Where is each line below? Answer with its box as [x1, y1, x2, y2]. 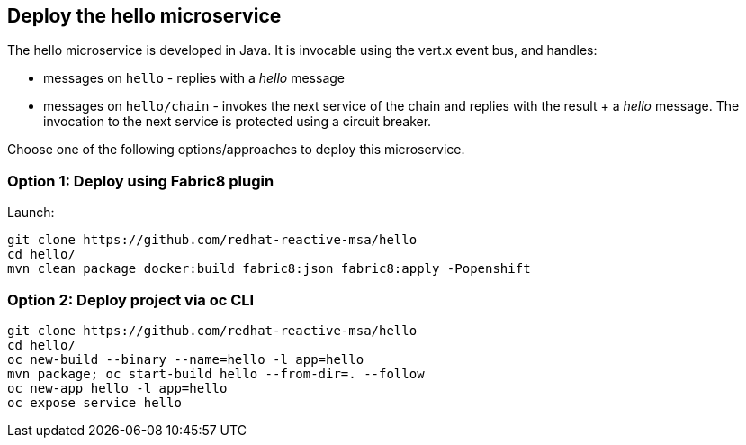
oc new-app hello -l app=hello [7, 380, 228, 395]
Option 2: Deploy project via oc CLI [7, 290, 255, 309]
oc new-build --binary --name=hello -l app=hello [7, 351, 364, 367]
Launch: [7, 204, 55, 221]
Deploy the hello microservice [7, 5, 282, 27]
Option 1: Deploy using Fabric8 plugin [7, 171, 274, 190]
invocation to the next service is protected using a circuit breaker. [43, 114, 432, 130]
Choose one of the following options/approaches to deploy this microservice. [7, 141, 465, 158]
